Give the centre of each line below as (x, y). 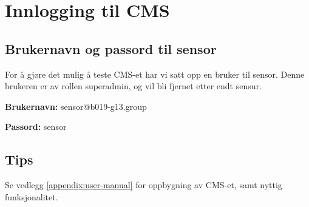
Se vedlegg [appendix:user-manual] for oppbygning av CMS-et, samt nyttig (144, 185)
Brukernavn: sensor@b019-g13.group (76, 106)
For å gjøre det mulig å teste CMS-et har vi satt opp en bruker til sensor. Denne (155, 74)
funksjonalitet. (32, 196)
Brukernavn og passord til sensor (111, 48)
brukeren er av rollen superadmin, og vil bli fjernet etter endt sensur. (133, 86)
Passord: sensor (36, 127)
